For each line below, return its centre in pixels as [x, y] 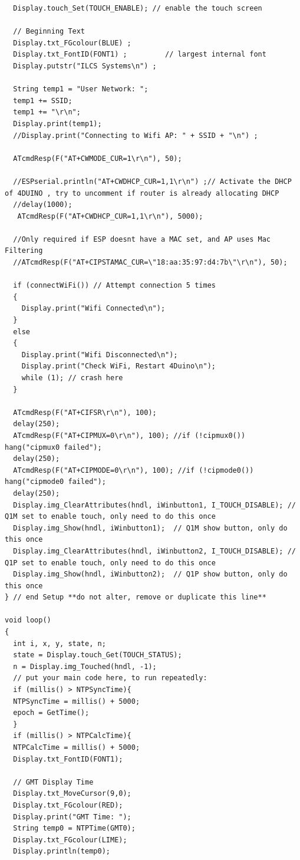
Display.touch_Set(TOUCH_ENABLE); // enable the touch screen [138, 8]
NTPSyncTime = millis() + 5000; [77, 701]
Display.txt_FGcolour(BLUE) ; [72, 43]
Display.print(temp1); [57, 123]
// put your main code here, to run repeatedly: [110, 678]
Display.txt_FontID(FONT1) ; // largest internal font [140, 55]
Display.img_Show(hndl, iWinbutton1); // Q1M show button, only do [150, 528]
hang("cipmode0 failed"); [55, 482]
